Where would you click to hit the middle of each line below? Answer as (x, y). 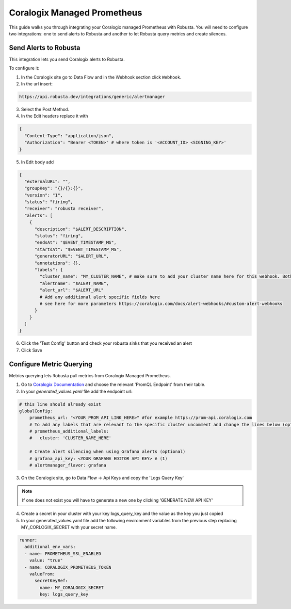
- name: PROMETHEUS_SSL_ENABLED (63, 553)
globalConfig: (36, 411)
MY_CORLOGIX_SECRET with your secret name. (69, 527)
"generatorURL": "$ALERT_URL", (72, 256)
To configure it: (24, 68)
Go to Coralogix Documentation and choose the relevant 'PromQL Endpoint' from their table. (113, 385)
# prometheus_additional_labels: (69, 431)
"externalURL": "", (48, 181)
